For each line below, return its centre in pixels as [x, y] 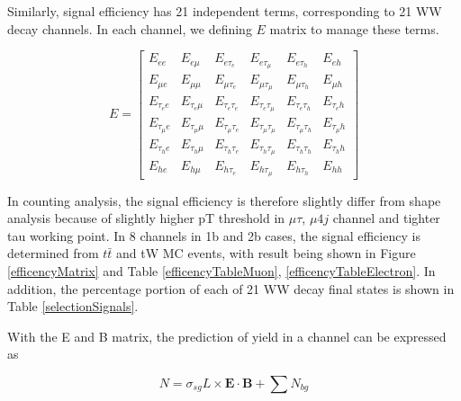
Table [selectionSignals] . [73, 306]
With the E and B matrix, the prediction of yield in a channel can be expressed [227, 336]
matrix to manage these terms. [354, 28]
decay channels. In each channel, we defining [130, 28]
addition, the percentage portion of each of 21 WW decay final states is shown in [231, 288]
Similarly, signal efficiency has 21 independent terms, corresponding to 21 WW [225, 11]
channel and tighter [386, 218]
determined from [53, 253]
